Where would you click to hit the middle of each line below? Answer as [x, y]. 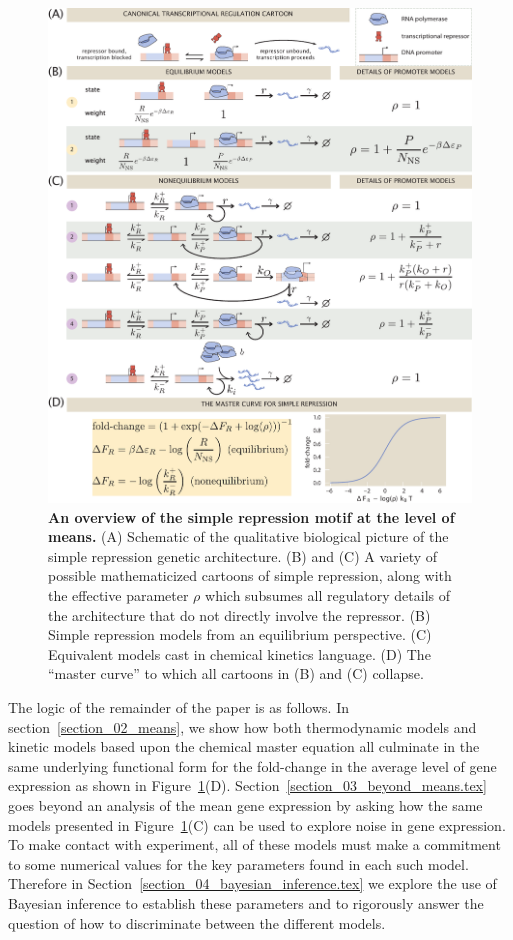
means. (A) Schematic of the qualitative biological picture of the [248, 536]
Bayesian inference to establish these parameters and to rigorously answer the [246, 902]
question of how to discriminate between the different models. [197, 922]
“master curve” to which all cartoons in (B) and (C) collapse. [236, 673]
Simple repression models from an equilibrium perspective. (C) [240, 634]
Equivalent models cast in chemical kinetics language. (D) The [239, 653]
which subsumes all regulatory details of [328, 595]
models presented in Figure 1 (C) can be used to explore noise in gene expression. [257, 824]
